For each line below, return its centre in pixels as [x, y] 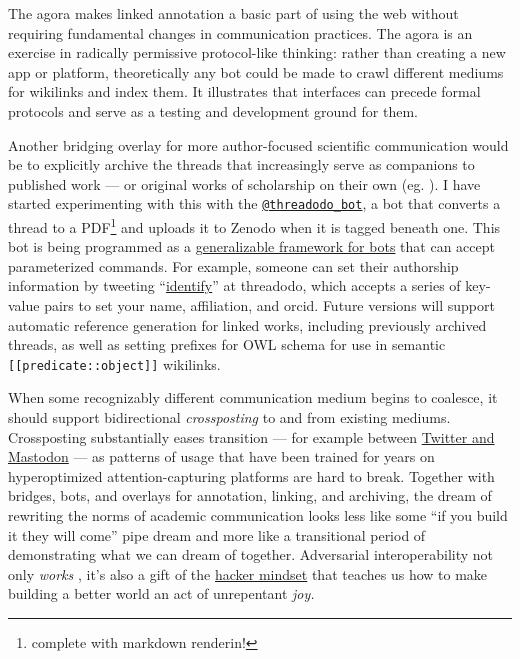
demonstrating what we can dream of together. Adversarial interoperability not [251, 554]
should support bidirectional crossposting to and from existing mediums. [229, 417]
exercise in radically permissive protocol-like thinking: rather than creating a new [257, 52]
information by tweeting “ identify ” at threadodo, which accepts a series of [234, 285]
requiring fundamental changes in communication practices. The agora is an [240, 32]
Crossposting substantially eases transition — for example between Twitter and [251, 436]
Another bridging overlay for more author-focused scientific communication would [258, 144]
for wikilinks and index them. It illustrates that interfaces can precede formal [244, 91]
